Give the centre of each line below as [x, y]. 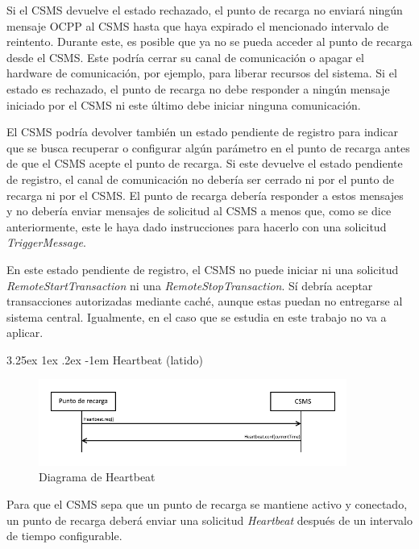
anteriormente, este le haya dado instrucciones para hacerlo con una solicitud [197, 226]
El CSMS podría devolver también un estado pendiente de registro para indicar [202, 132]
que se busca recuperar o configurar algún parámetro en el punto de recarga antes [208, 147]
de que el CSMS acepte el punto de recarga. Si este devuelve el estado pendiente [205, 163]
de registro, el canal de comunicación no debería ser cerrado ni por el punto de [201, 179]
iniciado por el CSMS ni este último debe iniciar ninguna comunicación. [184, 104]
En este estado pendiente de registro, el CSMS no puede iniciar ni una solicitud [203, 269]
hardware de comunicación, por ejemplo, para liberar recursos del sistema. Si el [202, 73]
